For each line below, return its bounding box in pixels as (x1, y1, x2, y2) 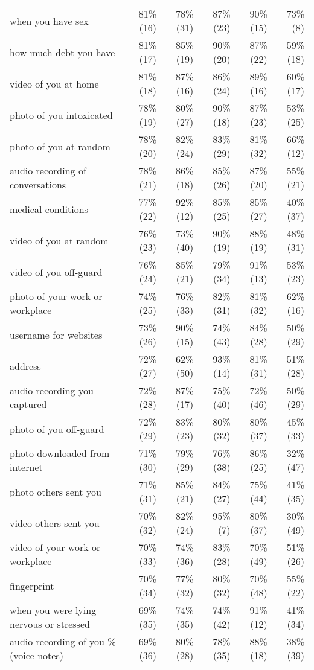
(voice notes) (10, 648, 63, 662)
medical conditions (10, 202, 88, 216)
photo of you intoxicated (10, 107, 113, 122)
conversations (10, 177, 66, 191)
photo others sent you (10, 484, 101, 499)
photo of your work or (10, 289, 103, 303)
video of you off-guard (10, 264, 103, 279)
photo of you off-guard (10, 421, 104, 436)
